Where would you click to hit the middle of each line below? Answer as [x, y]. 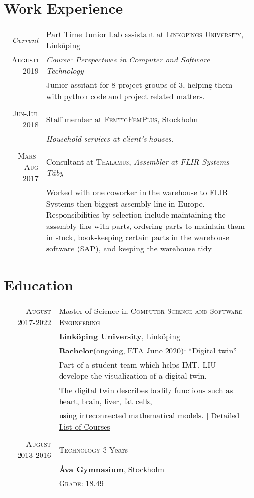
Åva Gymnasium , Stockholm [112, 469]
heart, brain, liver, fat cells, [106, 401]
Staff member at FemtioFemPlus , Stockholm [122, 119]
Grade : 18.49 [81, 483]
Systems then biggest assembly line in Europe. [125, 204]
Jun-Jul [25, 113]
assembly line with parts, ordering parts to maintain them [146, 226]
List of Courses [85, 427]
